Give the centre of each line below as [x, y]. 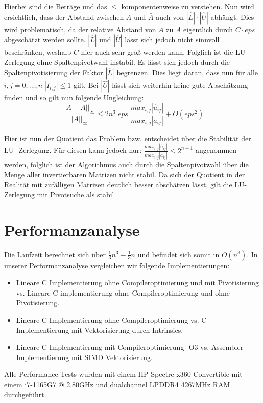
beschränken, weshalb [38, 52]
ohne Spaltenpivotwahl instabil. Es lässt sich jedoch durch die [134, 62]
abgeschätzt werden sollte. [45, 40]
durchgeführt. [25, 394]
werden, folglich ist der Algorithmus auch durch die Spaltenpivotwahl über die [126, 164]
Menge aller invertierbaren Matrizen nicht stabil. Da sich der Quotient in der [125, 174]
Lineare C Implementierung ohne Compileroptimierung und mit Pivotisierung [137, 283]
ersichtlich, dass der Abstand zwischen [64, 17]
